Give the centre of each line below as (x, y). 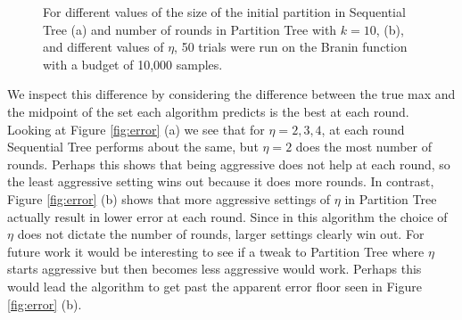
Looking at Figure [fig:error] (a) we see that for (136, 129)
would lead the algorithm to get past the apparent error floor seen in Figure (214, 286)
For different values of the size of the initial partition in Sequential (224, 12)
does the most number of (364, 147)
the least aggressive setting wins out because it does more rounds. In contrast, (221, 181)
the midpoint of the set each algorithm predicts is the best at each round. (208, 111)
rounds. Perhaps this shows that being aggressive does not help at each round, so (229, 164)
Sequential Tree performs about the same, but (133, 147)
